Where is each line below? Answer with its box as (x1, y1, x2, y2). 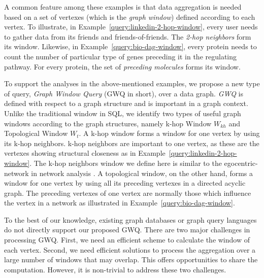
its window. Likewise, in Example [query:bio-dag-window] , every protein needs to (4, 41, 257, 52)
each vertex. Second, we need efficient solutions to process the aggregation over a (4, 244, 256, 255)
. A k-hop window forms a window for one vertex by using (79, 128, 260, 138)
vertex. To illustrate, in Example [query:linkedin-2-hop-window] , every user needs (4, 21, 258, 32)
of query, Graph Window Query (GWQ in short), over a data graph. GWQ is (4, 88, 243, 98)
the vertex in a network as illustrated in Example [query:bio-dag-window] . (4, 197, 235, 208)
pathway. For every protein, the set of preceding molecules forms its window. (4, 61, 241, 72)
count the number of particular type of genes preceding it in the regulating (4, 51, 237, 61)
